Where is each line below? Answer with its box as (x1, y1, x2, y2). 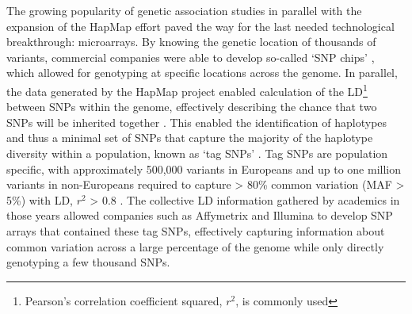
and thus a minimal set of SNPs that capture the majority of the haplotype (6, 129, 373, 146)
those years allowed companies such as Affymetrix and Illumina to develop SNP (6, 207, 393, 224)
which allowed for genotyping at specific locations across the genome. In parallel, (6, 64, 398, 81)
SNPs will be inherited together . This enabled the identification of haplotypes (6, 113, 387, 130)
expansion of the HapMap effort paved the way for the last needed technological (6, 17, 395, 34)
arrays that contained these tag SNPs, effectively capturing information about (6, 222, 385, 239)
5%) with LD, (6, 191, 73, 208)
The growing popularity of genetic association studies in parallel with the (6, 2, 362, 18)
